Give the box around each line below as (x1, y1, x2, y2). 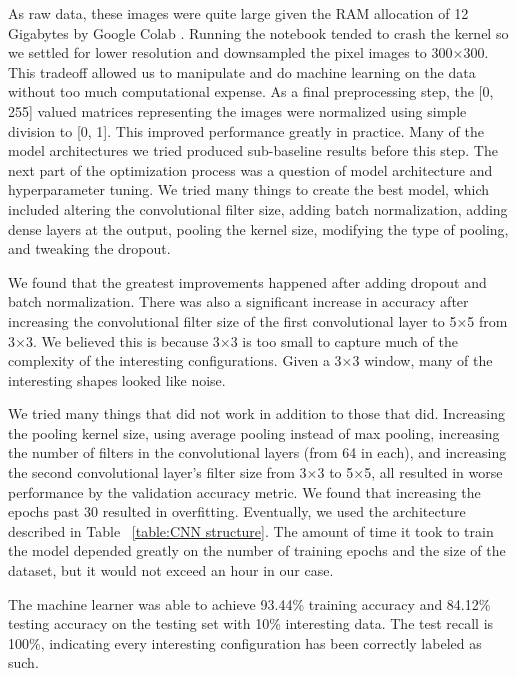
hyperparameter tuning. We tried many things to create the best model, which (8, 179, 490, 200)
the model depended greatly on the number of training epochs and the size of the (8, 540, 506, 561)
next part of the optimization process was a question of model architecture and (8, 159, 493, 180)
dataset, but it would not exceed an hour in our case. (8, 560, 334, 581)
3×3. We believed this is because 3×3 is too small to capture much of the (8, 330, 458, 351)
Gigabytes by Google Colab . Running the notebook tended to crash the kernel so (8, 22, 509, 43)
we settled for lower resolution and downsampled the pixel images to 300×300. (8, 42, 489, 63)
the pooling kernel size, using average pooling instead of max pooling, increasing (8, 422, 500, 443)
